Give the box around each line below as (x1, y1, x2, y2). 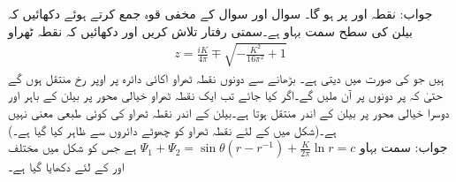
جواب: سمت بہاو (359, 138, 448, 156)
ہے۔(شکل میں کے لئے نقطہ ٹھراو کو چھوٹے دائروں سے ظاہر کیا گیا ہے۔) (8, 120, 337, 139)
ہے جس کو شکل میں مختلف (8, 138, 137, 156)
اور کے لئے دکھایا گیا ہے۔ (8, 157, 125, 176)
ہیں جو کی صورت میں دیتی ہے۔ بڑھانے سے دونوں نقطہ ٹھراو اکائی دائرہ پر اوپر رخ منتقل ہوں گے (8, 68, 445, 87)
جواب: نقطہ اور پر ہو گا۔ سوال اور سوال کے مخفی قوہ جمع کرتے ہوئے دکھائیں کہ (8, 4, 433, 22)
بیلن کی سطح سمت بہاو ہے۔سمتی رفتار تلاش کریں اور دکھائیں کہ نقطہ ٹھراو (8, 21, 413, 40)
